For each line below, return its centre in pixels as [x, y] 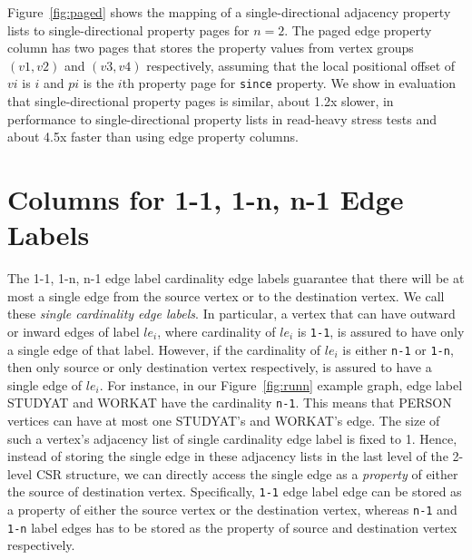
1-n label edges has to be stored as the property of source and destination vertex [232, 527]
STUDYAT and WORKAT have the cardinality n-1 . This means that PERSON [230, 403]
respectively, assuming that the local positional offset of [301, 65]
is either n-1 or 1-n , [398, 349]
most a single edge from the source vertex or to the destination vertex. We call [226, 295]
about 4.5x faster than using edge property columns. [153, 137]
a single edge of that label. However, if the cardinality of [164, 349]
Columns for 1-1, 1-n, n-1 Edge [206, 199]
